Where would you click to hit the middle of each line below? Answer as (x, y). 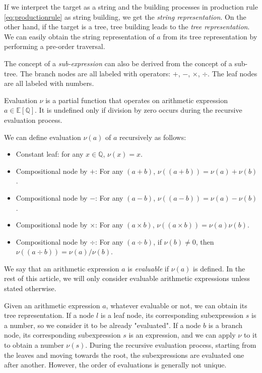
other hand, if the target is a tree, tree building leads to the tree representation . (127, 27)
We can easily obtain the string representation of (79, 36)
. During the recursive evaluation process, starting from (171, 345)
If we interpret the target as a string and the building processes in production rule (131, 7)
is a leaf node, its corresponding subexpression (172, 315)
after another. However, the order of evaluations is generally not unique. (115, 365)
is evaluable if (148, 268)
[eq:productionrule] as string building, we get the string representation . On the (125, 16)
